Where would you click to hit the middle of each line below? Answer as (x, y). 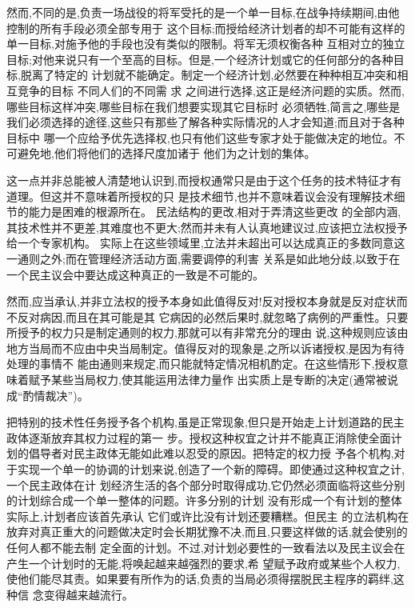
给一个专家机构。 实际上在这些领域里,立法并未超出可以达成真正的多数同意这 (206, 243)
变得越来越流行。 (88, 594)
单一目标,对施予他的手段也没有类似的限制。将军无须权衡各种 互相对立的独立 (206, 44)
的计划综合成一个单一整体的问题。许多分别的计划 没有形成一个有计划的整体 (204, 500)
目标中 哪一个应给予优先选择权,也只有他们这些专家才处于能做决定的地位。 (200, 137)
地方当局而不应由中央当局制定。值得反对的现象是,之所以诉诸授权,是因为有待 (206, 348)
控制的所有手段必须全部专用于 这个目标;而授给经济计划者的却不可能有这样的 (206, 28)
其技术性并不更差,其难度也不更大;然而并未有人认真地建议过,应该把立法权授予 (207, 227)
